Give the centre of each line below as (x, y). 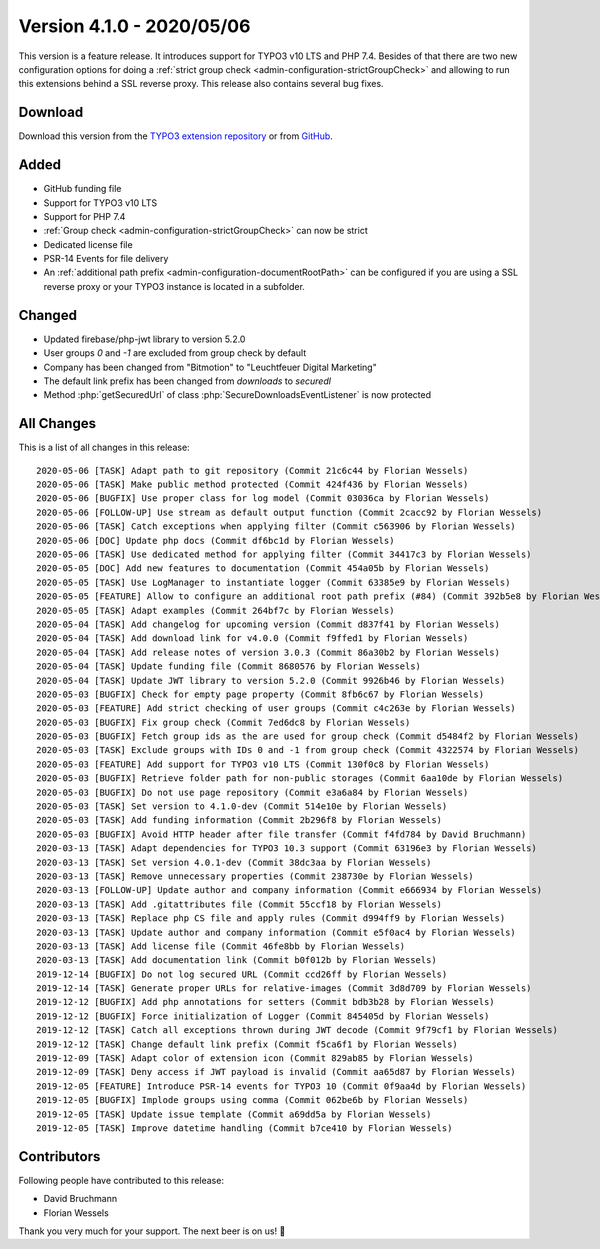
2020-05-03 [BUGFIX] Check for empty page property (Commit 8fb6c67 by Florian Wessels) (260, 694)
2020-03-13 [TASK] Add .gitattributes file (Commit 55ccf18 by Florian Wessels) (239, 904)
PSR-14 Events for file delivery (106, 259)
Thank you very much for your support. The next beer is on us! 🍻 (152, 1231)
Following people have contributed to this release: (121, 1180)
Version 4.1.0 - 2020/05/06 (134, 26)
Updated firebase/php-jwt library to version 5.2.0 (144, 339)
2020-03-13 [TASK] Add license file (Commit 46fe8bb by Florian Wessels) (221, 946)
